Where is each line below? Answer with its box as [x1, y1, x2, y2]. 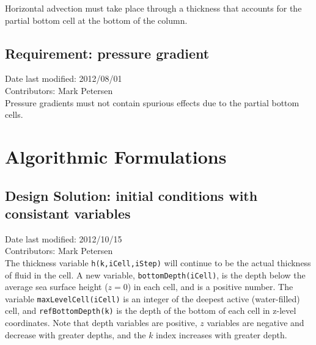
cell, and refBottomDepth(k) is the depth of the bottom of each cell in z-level [5, 304, 296, 317]
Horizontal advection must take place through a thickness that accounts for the [5, 2, 302, 14]
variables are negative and [207, 316, 304, 329]
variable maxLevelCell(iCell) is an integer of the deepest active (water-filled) [5, 292, 300, 305]
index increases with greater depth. [156, 328, 287, 341]
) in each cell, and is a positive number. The [127, 280, 293, 293]
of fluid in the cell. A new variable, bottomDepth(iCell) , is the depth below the [5, 268, 306, 281]
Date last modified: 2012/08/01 [5, 72, 122, 85]
